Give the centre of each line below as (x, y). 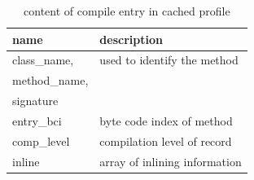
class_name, (43, 60)
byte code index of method (166, 120)
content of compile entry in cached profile (127, 11)
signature (35, 101)
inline (26, 161)
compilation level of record (166, 140)
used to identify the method (169, 60)
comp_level (41, 140)
